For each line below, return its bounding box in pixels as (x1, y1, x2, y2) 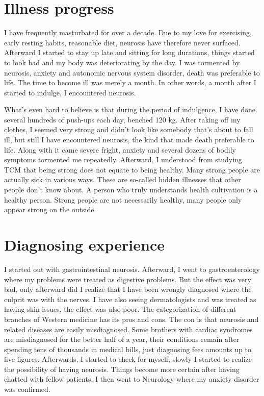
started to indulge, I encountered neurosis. (4, 87, 136, 97)
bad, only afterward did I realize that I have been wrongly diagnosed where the (4, 284, 252, 294)
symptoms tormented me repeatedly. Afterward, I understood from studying (4, 154, 242, 165)
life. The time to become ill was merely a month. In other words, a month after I (4, 77, 256, 88)
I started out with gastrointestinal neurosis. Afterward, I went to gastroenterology (4, 263, 260, 274)
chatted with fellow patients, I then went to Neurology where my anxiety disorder (4, 374, 259, 384)
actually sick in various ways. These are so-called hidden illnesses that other (4, 174, 241, 185)
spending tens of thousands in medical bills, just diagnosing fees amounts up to (4, 343, 251, 354)
